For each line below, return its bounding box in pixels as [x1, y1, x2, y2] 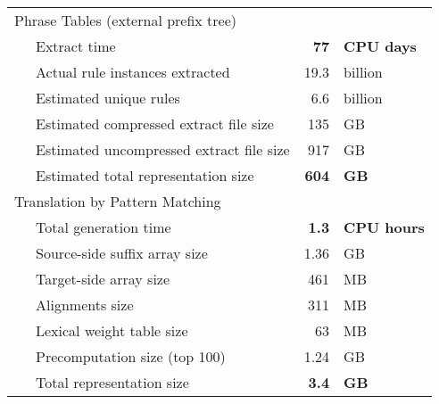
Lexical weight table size [36, 320, 188, 341]
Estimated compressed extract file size [36, 113, 274, 134]
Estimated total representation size [36, 165, 254, 186]
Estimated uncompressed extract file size [36, 139, 290, 160]
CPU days [344, 36, 417, 56]
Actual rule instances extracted [36, 62, 230, 82]
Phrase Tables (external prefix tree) [14, 10, 237, 30]
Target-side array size [36, 268, 170, 289]
